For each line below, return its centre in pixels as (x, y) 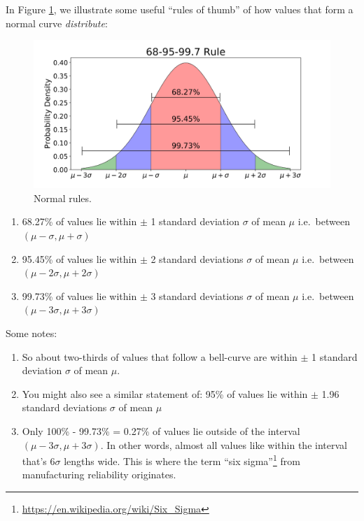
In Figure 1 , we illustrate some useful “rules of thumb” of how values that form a (180, 9)
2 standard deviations (197, 258)
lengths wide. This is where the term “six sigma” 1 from (182, 460)
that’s (34, 461)
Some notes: (31, 333)
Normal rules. (63, 198)
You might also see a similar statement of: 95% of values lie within (165, 393)
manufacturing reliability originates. (99, 474)
